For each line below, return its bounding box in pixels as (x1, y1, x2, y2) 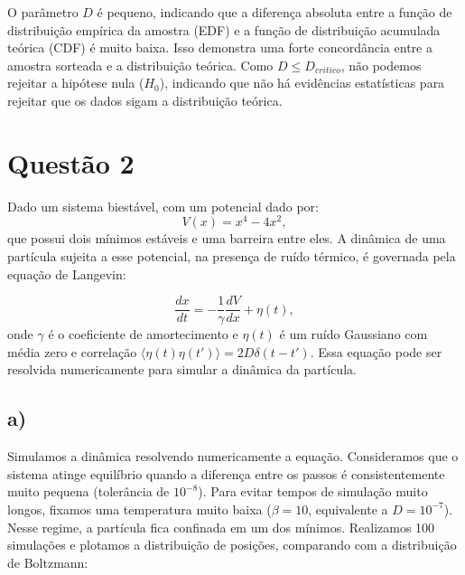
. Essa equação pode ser (310, 342, 442, 361)
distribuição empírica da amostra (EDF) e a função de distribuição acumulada (7, 20, 441, 39)
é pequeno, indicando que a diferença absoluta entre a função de (97, 3, 452, 21)
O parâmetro (7, 3, 79, 21)
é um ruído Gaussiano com (279, 325, 428, 344)
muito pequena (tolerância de (7, 482, 170, 501)
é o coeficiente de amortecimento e (48, 325, 238, 344)
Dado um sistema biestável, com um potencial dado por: (7, 196, 320, 215)
